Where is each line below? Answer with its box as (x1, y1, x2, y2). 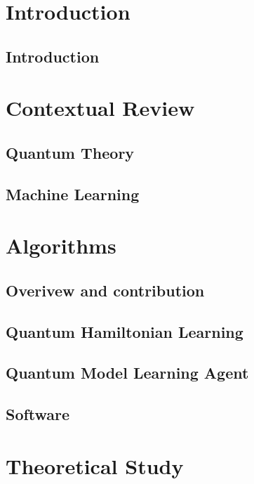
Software (6, 403, 70, 425)
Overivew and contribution (6, 279, 205, 301)
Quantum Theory (6, 141, 135, 163)
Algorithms (6, 231, 116, 260)
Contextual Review (6, 93, 195, 122)
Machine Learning (6, 183, 140, 204)
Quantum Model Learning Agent (6, 362, 249, 384)
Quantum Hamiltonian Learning (6, 320, 243, 342)
